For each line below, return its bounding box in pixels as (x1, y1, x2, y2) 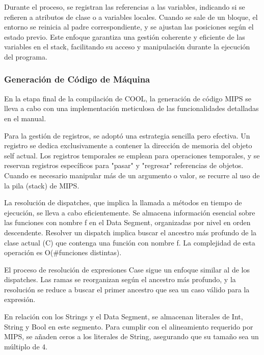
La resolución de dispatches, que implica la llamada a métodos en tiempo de (4, 197, 242, 208)
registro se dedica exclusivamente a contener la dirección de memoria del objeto (4, 140, 252, 151)
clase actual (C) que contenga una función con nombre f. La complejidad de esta (4, 237, 255, 248)
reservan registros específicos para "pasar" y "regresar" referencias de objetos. (4, 160, 244, 171)
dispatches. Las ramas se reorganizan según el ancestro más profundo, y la (4, 274, 236, 285)
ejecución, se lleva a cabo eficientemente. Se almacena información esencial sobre (4, 207, 255, 217)
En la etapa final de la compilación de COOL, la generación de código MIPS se (4, 93, 251, 103)
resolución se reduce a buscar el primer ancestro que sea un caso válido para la (4, 284, 250, 294)
